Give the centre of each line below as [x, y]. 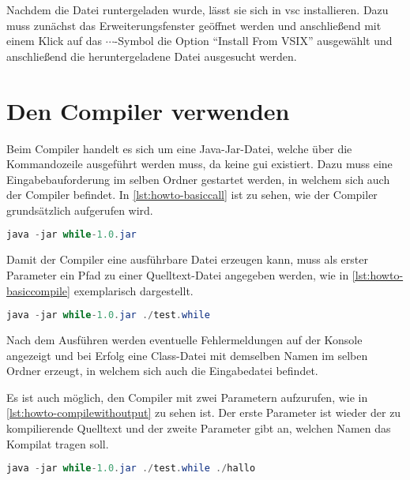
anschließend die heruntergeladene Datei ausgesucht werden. [152, 56]
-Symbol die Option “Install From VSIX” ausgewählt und [253, 41]
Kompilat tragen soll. [58, 443]
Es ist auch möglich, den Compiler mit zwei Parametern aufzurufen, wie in [187, 397]
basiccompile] [38, 290]
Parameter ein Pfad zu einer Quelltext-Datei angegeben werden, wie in [178, 274]
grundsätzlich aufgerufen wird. [80, 210]
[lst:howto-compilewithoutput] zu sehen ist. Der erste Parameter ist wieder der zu [204, 412]
